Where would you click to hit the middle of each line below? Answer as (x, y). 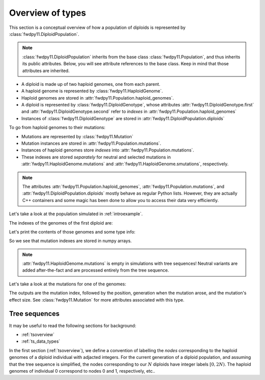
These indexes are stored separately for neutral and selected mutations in (96, 157)
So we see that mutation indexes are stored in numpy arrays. (70, 241)
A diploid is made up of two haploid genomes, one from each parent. (91, 84)
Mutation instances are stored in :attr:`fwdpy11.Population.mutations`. (91, 143)
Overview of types (48, 13)
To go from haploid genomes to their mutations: (57, 127)
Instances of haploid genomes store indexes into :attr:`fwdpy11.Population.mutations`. (108, 150)
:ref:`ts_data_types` (41, 341)
